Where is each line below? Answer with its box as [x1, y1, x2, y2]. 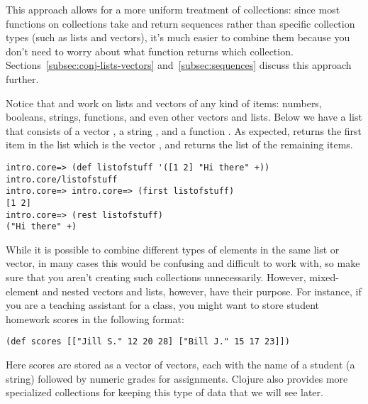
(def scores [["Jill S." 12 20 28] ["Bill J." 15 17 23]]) [6, 337, 290, 347]
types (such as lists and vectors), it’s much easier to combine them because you [6, 30, 350, 45]
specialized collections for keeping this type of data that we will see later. [6, 385, 323, 400]
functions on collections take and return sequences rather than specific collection [6, 16, 355, 31]
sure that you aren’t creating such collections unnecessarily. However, [6, 270, 306, 285]
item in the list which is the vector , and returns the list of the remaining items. [6, 137, 353, 152]
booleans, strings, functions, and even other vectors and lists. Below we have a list [6, 109, 362, 124]
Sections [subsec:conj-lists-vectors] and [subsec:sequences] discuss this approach [6, 58, 352, 72]
